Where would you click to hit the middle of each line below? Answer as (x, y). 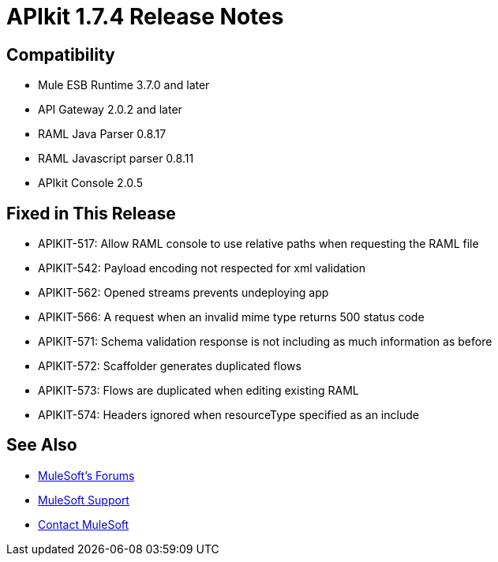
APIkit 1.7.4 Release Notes (145, 17)
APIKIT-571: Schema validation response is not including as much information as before (265, 342)
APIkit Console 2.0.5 (90, 183)
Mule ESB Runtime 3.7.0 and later (124, 85)
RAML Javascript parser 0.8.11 (116, 159)
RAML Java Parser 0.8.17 (102, 134)
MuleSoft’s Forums (86, 475)
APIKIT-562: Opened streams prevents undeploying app (183, 293)
